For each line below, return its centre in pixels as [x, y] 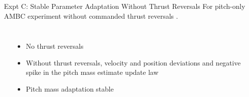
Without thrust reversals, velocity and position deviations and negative [133, 62]
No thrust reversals [55, 46]
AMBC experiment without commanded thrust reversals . [91, 16]
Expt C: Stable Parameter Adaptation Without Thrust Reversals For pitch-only [125, 6]
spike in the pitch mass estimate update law [92, 72]
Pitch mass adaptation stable [70, 88]
